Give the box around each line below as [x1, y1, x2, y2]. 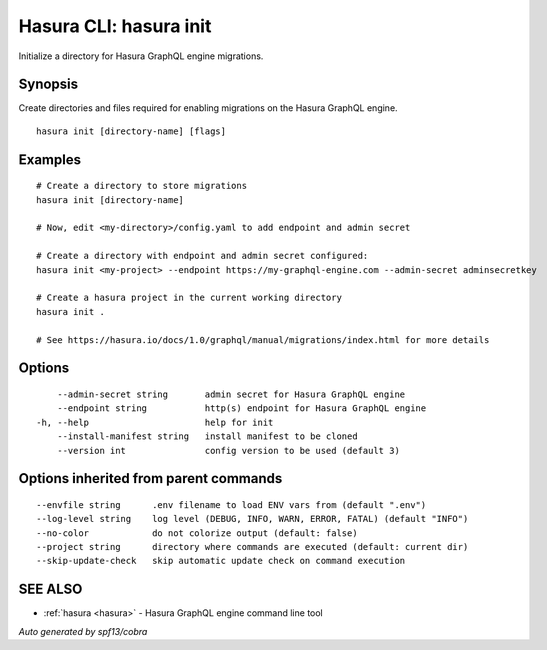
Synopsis [18, 76, 79, 93]
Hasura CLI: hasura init [18, 15, 212, 37]
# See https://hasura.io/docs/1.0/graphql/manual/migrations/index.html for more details [36, 334, 490, 345]
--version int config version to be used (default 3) [56, 445, 400, 456]
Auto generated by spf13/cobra [18, 625, 148, 637]
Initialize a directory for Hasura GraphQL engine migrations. [18, 50, 264, 62]
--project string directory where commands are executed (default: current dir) [36, 541, 469, 553]
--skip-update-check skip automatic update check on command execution [36, 555, 406, 567]
